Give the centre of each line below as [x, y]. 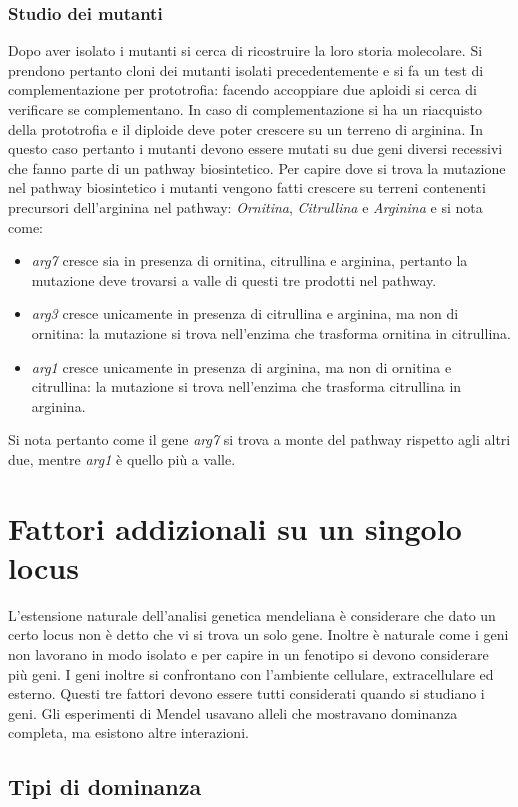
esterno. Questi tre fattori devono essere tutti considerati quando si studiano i [246, 693]
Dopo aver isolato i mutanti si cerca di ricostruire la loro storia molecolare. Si [245, 50]
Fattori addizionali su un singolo [235, 527]
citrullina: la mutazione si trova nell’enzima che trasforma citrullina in [246, 386]
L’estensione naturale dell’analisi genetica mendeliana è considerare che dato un [252, 614]
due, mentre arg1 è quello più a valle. [122, 458]
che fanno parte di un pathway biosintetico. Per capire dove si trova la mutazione [257, 167]
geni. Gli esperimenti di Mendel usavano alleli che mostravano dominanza [233, 712]
